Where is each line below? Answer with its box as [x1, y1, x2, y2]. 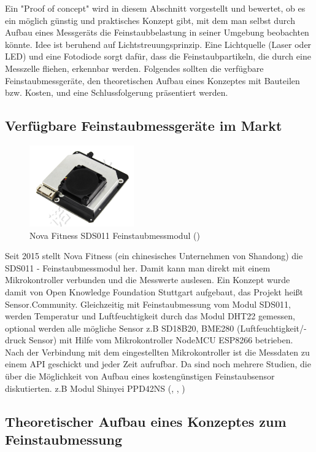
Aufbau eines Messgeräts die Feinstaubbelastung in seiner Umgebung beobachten [5, 26, 309, 39]
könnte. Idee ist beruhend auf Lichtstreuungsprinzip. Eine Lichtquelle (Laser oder [5, 37, 312, 50]
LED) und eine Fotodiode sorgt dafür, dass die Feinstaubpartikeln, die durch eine [5, 50, 311, 63]
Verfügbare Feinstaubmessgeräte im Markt [5, 116, 282, 135]
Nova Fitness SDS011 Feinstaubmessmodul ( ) [29, 228, 200, 241]
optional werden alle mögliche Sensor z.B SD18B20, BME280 [5, 321, 234, 334]
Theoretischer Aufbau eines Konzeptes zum [5, 411, 287, 431]
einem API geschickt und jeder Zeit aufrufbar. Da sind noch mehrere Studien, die [5, 357, 311, 370]
